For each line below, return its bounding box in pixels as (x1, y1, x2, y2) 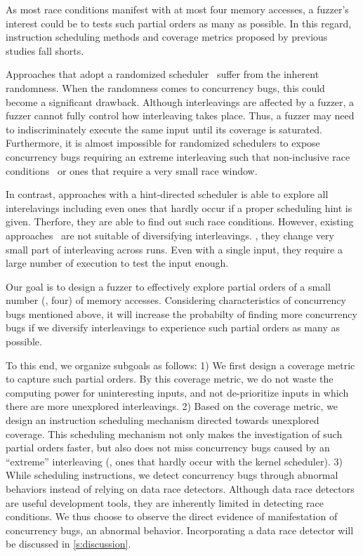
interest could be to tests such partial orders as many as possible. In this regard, (6, 15, 352, 30)
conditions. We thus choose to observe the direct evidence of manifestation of (6, 509, 338, 524)
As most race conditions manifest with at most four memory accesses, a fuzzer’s (6, 2, 349, 16)
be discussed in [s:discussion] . (6, 536, 131, 551)
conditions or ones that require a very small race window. (6, 163, 258, 178)
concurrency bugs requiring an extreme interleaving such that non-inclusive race (6, 149, 350, 164)
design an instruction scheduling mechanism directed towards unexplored (6, 413, 319, 428)
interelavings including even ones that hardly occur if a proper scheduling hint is (6, 200, 352, 215)
